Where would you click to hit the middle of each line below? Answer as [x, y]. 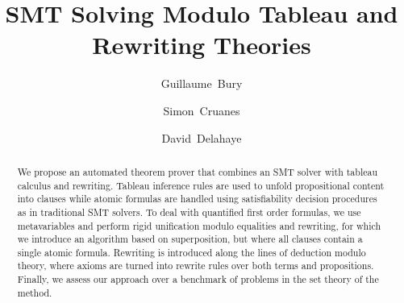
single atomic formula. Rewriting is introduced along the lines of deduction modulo [192, 252]
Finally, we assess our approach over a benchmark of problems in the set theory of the [198, 279]
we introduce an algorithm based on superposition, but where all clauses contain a [190, 239]
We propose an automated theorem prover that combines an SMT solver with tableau [198, 171]
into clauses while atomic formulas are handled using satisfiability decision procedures [197, 199]
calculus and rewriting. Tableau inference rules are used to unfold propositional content [201, 185]
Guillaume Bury [202, 83]
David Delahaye [202, 137]
